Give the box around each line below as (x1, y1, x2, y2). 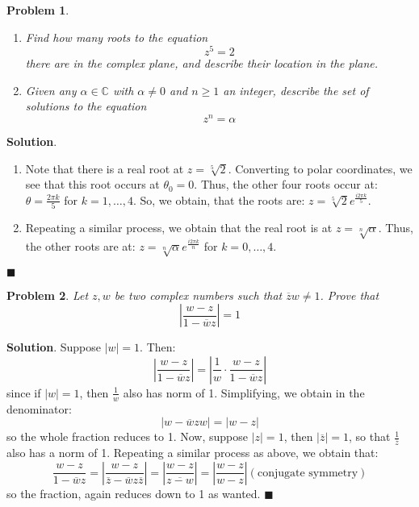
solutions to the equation (25, 98, 147, 114)
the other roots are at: (25, 237, 136, 254)
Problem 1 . (6, 2, 69, 18)
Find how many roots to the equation (25, 28, 208, 45)
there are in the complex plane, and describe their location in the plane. (25, 55, 379, 72)
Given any (25, 81, 77, 98)
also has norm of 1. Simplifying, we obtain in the (123, 384, 365, 401)
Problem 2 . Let (6, 286, 89, 303)
